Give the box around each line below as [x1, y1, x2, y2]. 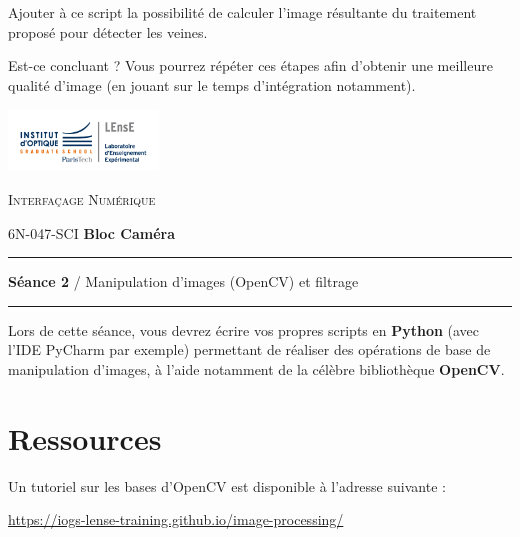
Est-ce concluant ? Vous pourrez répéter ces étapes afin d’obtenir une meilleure [8, 55, 493, 76]
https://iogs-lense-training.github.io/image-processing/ [8, 509, 344, 530]
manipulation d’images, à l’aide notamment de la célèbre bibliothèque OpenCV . [8, 359, 505, 380]
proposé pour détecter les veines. [8, 21, 208, 42]
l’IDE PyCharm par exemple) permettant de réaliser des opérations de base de [8, 339, 491, 360]
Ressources [8, 417, 162, 458]
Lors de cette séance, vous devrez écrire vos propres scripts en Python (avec [8, 319, 480, 340]
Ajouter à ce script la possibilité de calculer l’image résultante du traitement [8, 2, 477, 22]
